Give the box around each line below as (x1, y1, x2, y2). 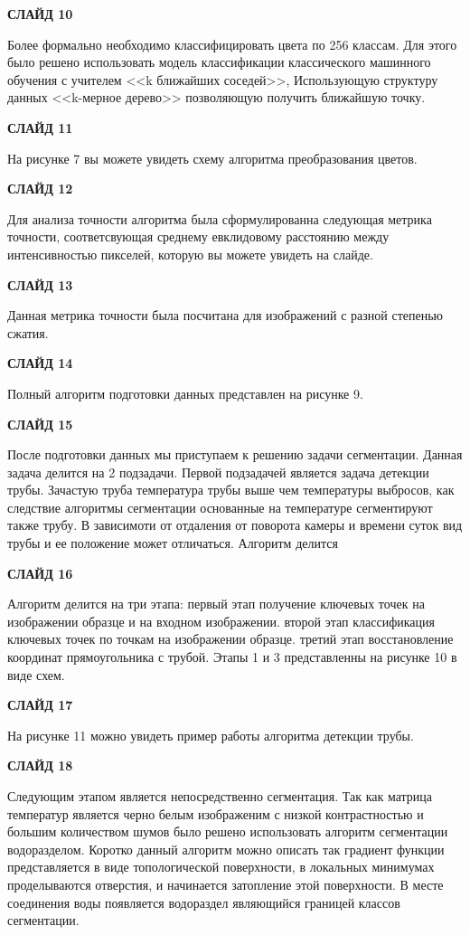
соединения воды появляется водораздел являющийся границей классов (7, 892, 400, 911)
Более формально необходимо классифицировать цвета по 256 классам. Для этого (7, 34, 457, 53)
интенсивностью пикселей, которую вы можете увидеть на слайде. (7, 244, 373, 263)
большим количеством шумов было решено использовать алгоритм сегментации (7, 822, 448, 841)
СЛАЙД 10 (7, 5, 73, 23)
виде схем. (7, 665, 65, 684)
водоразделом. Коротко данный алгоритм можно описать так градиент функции (7, 839, 445, 858)
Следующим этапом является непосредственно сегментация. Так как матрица (7, 787, 432, 805)
